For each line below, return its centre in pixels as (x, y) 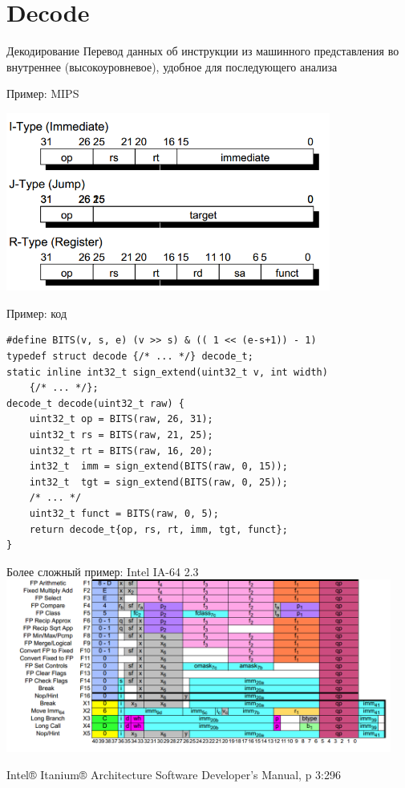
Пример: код (37, 313)
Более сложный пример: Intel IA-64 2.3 (103, 571)
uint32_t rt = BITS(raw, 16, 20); (121, 451)
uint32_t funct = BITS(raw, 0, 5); (124, 514)
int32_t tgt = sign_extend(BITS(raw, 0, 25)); (158, 482)
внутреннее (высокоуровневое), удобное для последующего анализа (172, 66)
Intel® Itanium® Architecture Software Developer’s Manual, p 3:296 (174, 774)
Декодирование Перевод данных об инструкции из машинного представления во (203, 51)
